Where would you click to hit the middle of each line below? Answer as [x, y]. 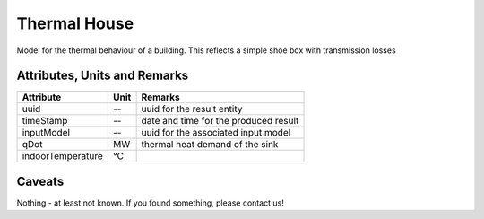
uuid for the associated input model [216, 133]
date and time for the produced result [220, 121]
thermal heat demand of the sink [210, 145]
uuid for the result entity [192, 109]
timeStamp [45, 121]
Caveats [40, 181]
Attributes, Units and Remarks [103, 76]
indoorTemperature [62, 156]
